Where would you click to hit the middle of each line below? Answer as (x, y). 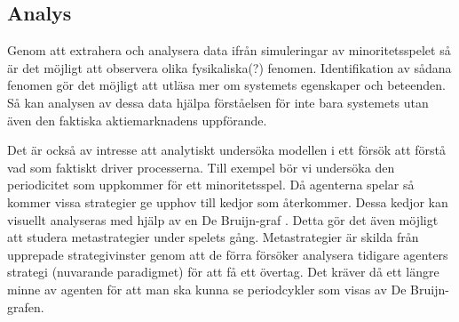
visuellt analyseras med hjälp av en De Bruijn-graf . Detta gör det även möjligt (223, 219)
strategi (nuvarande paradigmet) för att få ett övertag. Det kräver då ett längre (223, 272)
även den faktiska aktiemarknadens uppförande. (137, 120)
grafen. (26, 306)
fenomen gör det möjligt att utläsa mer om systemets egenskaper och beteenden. (226, 85)
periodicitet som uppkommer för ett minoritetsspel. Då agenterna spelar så (211, 185)
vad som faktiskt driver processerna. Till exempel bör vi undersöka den (201, 167)
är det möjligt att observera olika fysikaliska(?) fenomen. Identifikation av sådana (229, 67)
